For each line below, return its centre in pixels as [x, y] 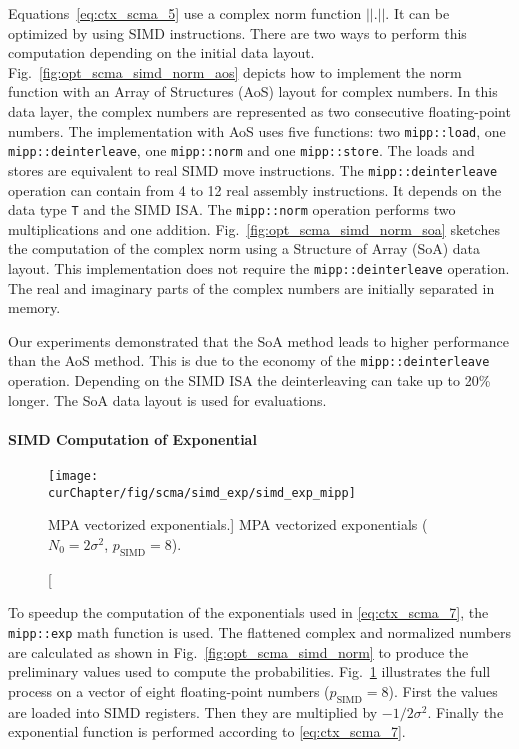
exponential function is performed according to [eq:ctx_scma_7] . [207, 731]
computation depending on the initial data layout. [161, 52]
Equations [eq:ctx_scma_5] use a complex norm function [185, 13]
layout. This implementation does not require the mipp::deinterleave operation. [259, 267]
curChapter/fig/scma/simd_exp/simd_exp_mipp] [202, 492]
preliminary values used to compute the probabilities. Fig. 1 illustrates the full [249, 671]
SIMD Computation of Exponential [132, 438]
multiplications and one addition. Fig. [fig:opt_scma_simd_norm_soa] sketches [254, 228]
